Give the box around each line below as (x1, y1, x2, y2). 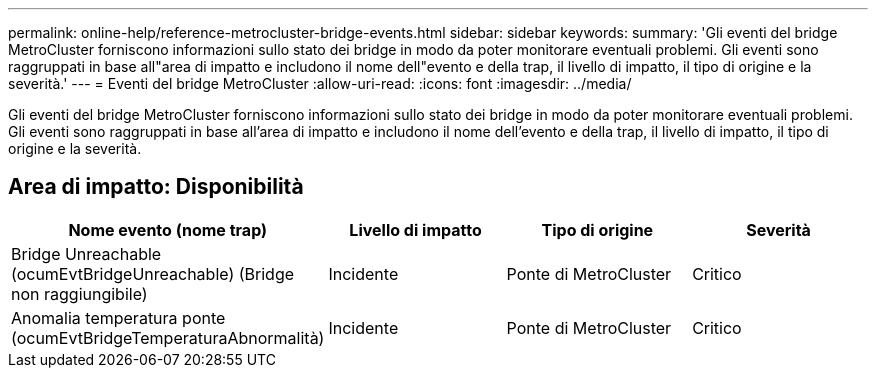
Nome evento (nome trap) (68, 219, 268, 240)
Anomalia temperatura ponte (11, 307, 226, 328)
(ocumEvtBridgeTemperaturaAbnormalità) (11, 327, 325, 348)
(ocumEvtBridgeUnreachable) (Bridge (11, 263, 295, 284)
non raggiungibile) (11, 283, 148, 304)
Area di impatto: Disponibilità (8, 174, 304, 200)
